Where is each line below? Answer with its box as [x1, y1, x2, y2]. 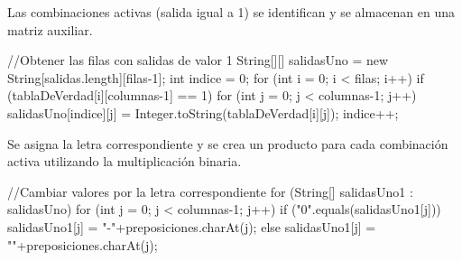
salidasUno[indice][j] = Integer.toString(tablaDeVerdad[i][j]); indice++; [7, 103, 399, 122]
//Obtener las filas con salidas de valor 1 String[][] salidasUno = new [7, 51, 389, 70]
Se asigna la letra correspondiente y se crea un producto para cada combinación [7, 134, 448, 153]
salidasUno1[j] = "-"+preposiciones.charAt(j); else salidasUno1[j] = [7, 217, 376, 236]
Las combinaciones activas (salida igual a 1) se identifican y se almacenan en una [7, 3, 456, 21]
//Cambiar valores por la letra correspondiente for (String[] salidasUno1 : [7, 182, 413, 200]
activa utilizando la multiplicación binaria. [7, 152, 242, 171]
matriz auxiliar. [7, 20, 93, 39]
